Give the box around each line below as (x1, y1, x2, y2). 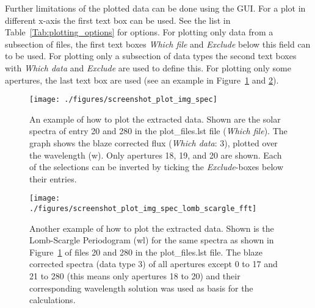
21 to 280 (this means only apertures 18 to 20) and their (29, 270, 241, 282)
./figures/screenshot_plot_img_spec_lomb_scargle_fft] (29, 204, 257, 213)
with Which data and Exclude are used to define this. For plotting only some (5, 61, 291, 74)
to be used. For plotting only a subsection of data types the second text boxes (5, 49, 297, 62)
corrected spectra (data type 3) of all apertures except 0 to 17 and (29, 257, 278, 270)
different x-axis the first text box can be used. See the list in (5, 13, 231, 26)
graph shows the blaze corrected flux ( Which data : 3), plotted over (29, 137, 278, 149)
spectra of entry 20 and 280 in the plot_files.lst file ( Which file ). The (29, 124, 288, 137)
